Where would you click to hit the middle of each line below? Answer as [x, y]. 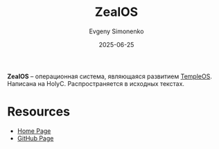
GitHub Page [35, 138]
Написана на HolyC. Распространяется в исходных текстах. [96, 83]
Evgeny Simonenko [116, 31]
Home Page [34, 131]
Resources [39, 112]
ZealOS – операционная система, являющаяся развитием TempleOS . [110, 76]
